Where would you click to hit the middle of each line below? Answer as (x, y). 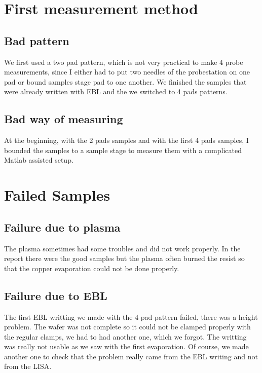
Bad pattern (37, 40)
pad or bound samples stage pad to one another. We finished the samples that (125, 81)
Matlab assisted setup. (39, 160)
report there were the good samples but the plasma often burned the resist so (124, 258)
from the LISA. (28, 366)
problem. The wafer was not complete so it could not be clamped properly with (127, 327)
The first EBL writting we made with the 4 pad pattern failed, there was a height (131, 316)
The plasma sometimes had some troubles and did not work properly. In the (122, 248)
